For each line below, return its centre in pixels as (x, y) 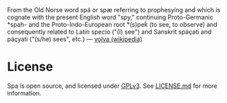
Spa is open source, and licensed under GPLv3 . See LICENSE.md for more (112, 86)
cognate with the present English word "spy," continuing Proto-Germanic (110, 17)
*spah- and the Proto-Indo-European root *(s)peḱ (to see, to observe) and (112, 24)
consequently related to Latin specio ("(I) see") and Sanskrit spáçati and (109, 32)
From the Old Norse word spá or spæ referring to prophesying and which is (114, 10)
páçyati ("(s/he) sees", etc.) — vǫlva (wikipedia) (75, 39)
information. (24, 93)
